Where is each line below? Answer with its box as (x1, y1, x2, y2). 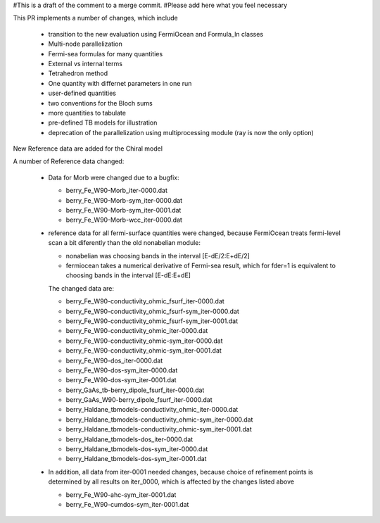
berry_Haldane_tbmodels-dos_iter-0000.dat (65, 435, 194, 443)
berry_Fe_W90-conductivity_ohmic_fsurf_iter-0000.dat (65, 297, 224, 305)
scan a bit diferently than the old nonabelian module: (48, 239, 201, 247)
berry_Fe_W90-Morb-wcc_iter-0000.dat (65, 215, 183, 225)
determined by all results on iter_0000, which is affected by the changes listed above (48, 477, 295, 486)
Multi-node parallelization (48, 39, 122, 49)
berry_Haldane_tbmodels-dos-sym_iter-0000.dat (65, 445, 208, 453)
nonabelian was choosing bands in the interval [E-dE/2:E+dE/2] (65, 251, 250, 260)
